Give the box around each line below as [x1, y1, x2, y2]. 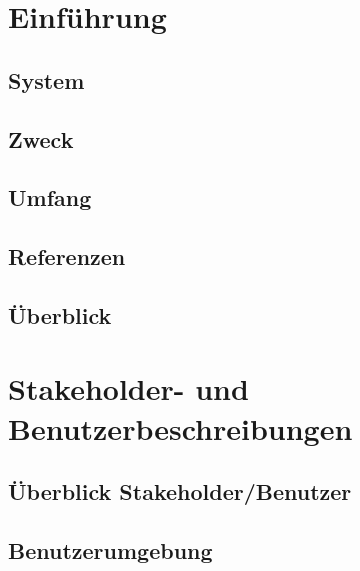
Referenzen [8, 241, 126, 272]
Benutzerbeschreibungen [8, 407, 353, 448]
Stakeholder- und [8, 368, 249, 409]
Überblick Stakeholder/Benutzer [8, 476, 352, 507]
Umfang [8, 182, 92, 213]
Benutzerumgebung [8, 535, 213, 566]
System [8, 64, 85, 95]
